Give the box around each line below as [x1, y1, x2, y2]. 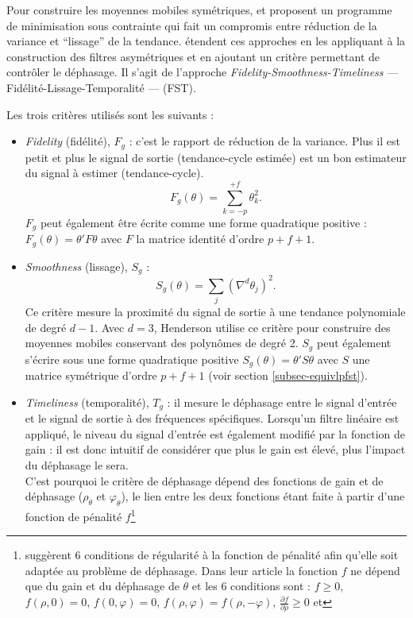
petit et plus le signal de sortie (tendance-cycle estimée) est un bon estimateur [25, 149, 407, 165]
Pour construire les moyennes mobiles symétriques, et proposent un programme [6, 2, 392, 17]
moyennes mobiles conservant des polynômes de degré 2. [25, 334, 299, 351]
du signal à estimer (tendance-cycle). [25, 164, 204, 181]
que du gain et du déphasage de [25, 577, 179, 594]
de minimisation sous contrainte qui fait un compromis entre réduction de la [6, 17, 377, 33]
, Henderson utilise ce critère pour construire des [153, 319, 391, 335]
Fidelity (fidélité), [25, 133, 110, 149]
